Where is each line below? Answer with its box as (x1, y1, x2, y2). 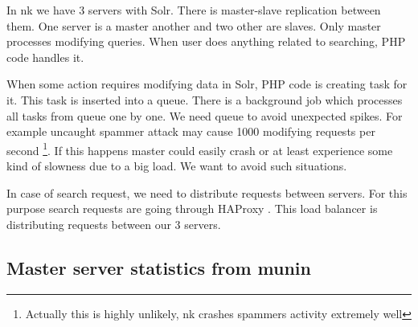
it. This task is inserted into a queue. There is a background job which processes (6, 91, 403, 108)
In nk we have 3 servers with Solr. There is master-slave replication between (6, 2, 381, 18)
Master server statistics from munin (6, 255, 311, 280)
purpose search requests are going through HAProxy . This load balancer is (6, 200, 378, 217)
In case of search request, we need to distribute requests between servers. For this (6, 184, 408, 201)
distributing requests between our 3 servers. (6, 215, 221, 232)
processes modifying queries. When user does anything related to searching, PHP (6, 33, 406, 50)
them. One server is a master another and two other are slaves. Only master (6, 17, 381, 34)
